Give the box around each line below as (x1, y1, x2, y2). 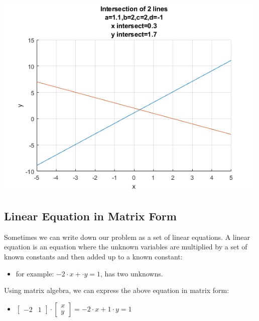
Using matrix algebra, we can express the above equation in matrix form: (4, 285, 229, 295)
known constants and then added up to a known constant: (4, 251, 183, 261)
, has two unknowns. (100, 268, 163, 278)
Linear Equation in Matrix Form (4, 208, 177, 223)
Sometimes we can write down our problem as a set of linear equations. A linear (4, 231, 250, 242)
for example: (16, 268, 54, 278)
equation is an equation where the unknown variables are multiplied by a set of (4, 241, 247, 252)
